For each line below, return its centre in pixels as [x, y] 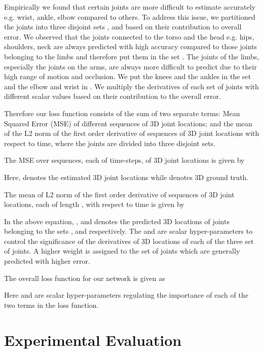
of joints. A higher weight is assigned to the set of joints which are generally [122, 251]
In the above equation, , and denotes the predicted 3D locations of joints [117, 221]
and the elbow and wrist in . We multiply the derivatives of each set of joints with [131, 86]
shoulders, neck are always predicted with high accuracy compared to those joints [131, 46]
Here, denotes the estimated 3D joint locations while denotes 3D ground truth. [126, 177]
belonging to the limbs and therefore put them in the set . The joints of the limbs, [132, 56]
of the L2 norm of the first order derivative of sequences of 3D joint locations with [132, 133]
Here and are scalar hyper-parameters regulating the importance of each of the [126, 295]
